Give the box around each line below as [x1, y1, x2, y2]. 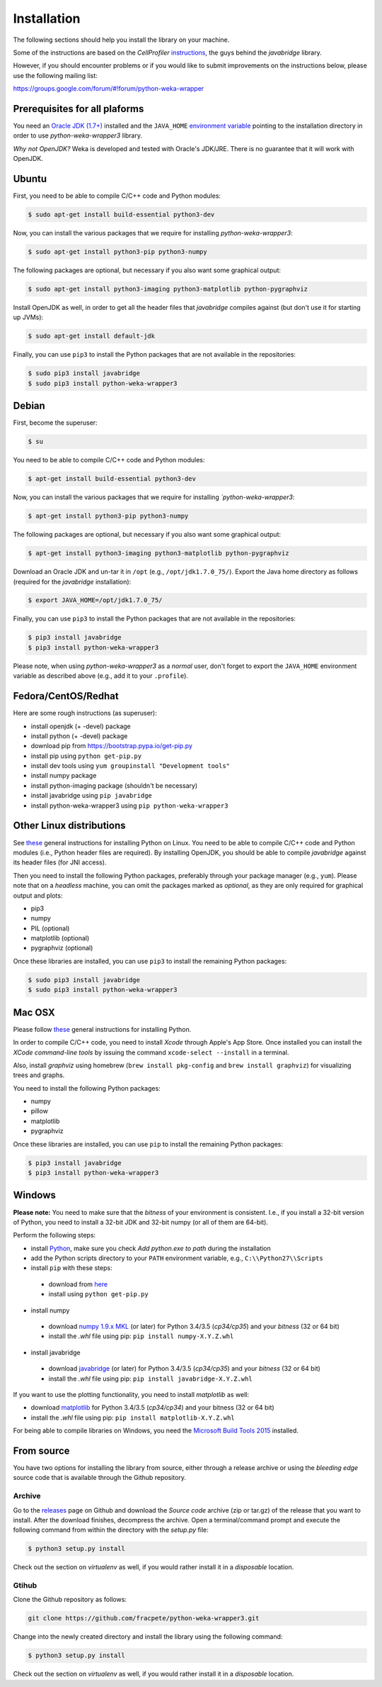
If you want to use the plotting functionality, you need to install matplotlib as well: [13, 1390, 249, 1398]
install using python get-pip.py [48, 1290, 149, 1298]
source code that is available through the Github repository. [13, 1474, 187, 1482]
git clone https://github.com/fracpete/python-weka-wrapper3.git [28, 1614, 260, 1622]
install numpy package [30, 772, 97, 780]
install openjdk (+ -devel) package [30, 722, 131, 730]
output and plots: [13, 891, 63, 900]
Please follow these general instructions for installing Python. [13, 1025, 192, 1033]
